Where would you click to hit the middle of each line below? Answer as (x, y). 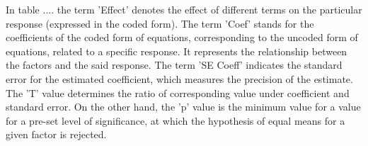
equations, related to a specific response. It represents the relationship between (177, 51)
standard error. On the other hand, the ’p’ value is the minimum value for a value (183, 107)
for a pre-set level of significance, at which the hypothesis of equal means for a (176, 120)
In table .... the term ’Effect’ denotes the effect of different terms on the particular (184, 9)
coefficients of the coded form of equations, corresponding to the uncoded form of (182, 37)
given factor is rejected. (56, 134)
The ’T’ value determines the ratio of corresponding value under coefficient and (178, 92)
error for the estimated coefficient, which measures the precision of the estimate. (179, 78)
